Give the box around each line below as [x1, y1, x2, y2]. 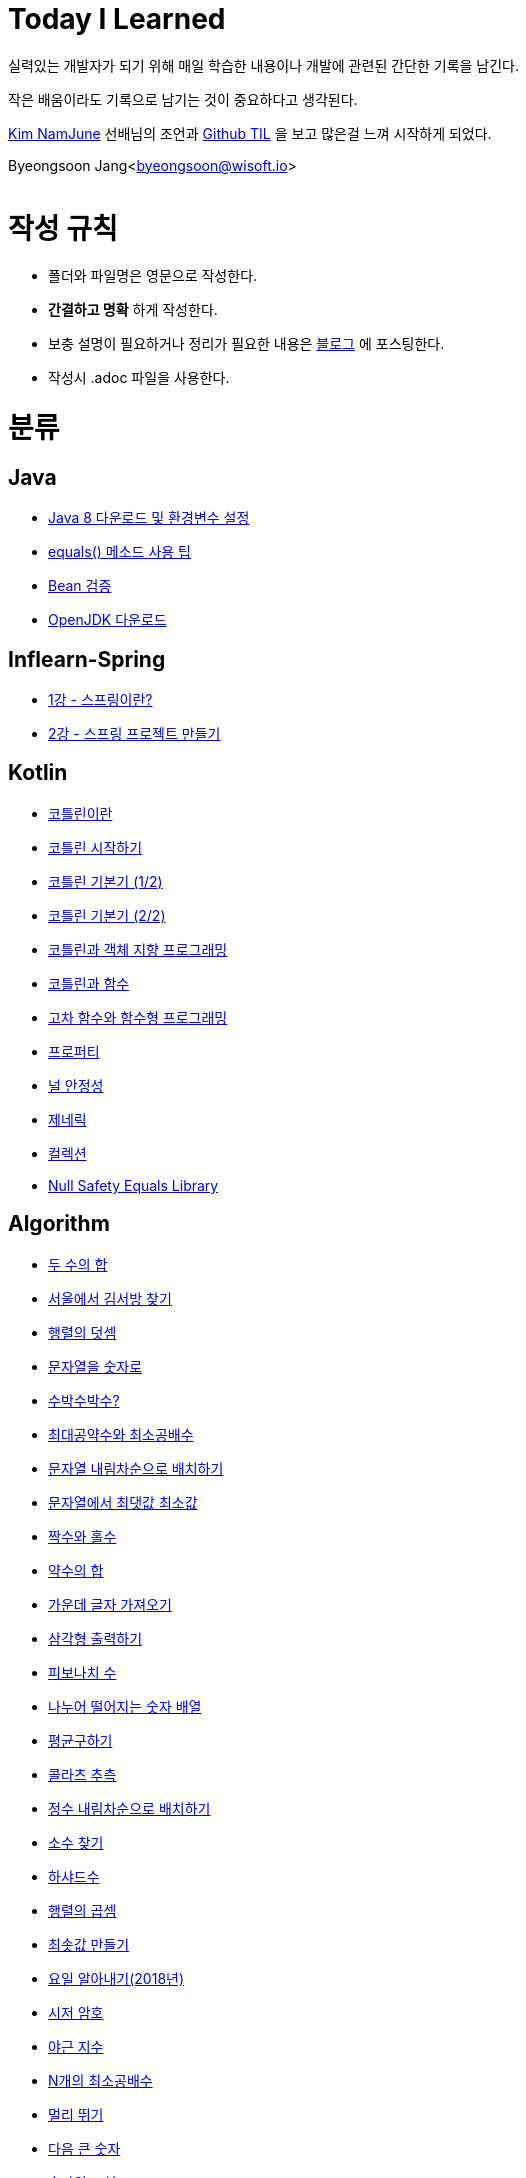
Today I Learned [8, 2, 226, 36]
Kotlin [8, 760, 68, 786]
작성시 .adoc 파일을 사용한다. [48, 369, 230, 387]
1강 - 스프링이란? [48, 691, 153, 709]
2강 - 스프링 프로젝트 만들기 [48, 725, 221, 743]
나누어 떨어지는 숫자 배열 [48, 1697, 202, 1715]
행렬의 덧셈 [48, 1323, 117, 1341]
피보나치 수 [48, 1663, 117, 1681]
